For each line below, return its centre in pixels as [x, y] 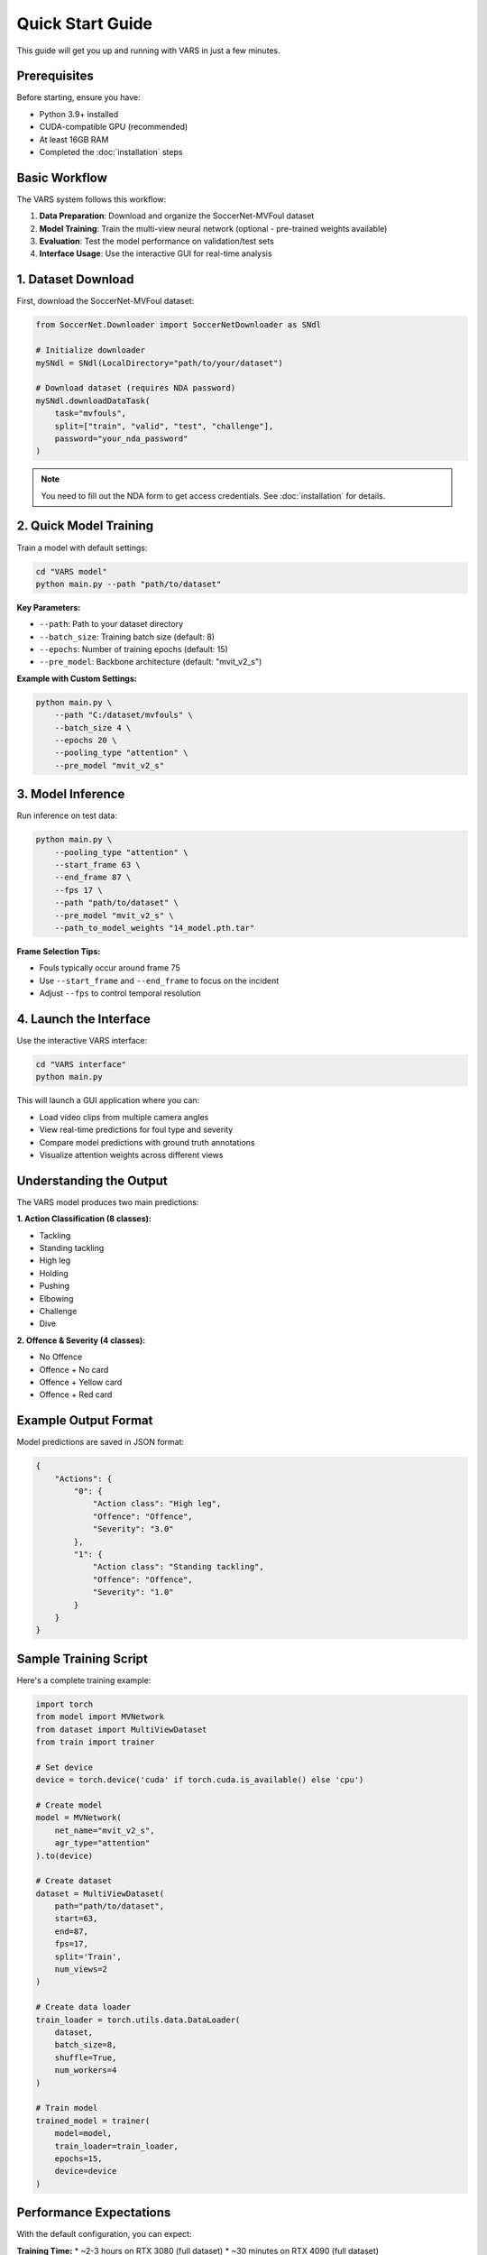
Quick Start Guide [85, 23]
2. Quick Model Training [85, 526]
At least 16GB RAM [74, 139]
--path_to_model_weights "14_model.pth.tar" [155, 928]
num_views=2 [81, 1970]
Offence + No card [74, 1369]
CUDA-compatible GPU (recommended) [114, 127]
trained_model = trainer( [93, 2121]
